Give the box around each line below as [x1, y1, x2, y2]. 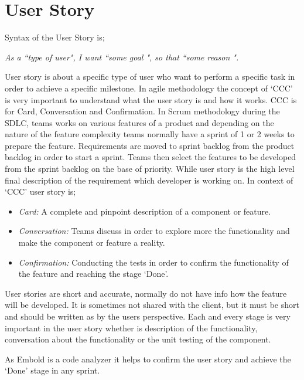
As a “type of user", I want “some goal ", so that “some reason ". [5, 50, 239, 63]
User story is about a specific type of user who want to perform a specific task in [5, 70, 295, 83]
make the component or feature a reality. [18, 236, 165, 249]
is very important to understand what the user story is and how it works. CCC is [5, 93, 297, 106]
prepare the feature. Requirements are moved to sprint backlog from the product [5, 139, 295, 151]
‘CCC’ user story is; [5, 185, 76, 198]
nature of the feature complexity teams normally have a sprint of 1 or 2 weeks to [5, 128, 295, 140]
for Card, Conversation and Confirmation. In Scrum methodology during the [5, 105, 280, 117]
